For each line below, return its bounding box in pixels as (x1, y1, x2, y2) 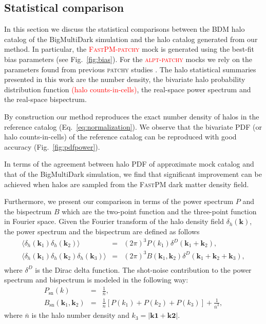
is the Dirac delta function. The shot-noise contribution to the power (35, 264, 252, 275)
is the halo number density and (31, 310, 129, 320)
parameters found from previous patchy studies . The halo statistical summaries (4, 64, 256, 74)
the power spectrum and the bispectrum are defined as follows (4, 226, 200, 236)
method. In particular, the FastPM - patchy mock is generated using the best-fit (4, 44, 255, 54)
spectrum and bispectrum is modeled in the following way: (4, 274, 188, 285)
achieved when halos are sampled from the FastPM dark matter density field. (4, 178, 249, 189)
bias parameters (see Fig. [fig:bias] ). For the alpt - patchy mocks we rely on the (4, 53, 253, 64)
